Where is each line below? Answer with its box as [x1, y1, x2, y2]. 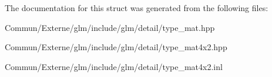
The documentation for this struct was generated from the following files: [5, 2, 268, 13]
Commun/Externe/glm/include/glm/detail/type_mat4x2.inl [5, 60, 223, 72]
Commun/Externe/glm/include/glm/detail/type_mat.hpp [5, 21, 215, 33]
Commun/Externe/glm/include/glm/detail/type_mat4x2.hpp [5, 41, 227, 53]
